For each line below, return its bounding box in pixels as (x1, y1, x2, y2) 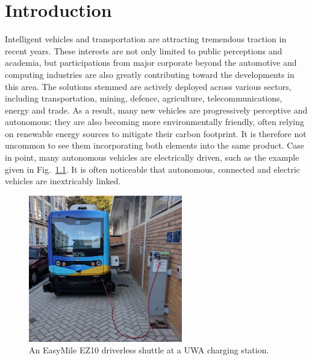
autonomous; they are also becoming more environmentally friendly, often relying (5, 115, 304, 128)
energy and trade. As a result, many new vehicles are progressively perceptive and (5, 103, 308, 116)
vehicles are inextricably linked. (5, 175, 121, 187)
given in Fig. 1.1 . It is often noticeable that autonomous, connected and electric (5, 162, 301, 175)
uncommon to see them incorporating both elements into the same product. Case (5, 139, 304, 152)
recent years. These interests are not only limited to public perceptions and (5, 44, 282, 57)
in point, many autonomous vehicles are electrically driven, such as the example (5, 151, 299, 164)
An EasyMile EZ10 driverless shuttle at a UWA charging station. (29, 344, 269, 356)
